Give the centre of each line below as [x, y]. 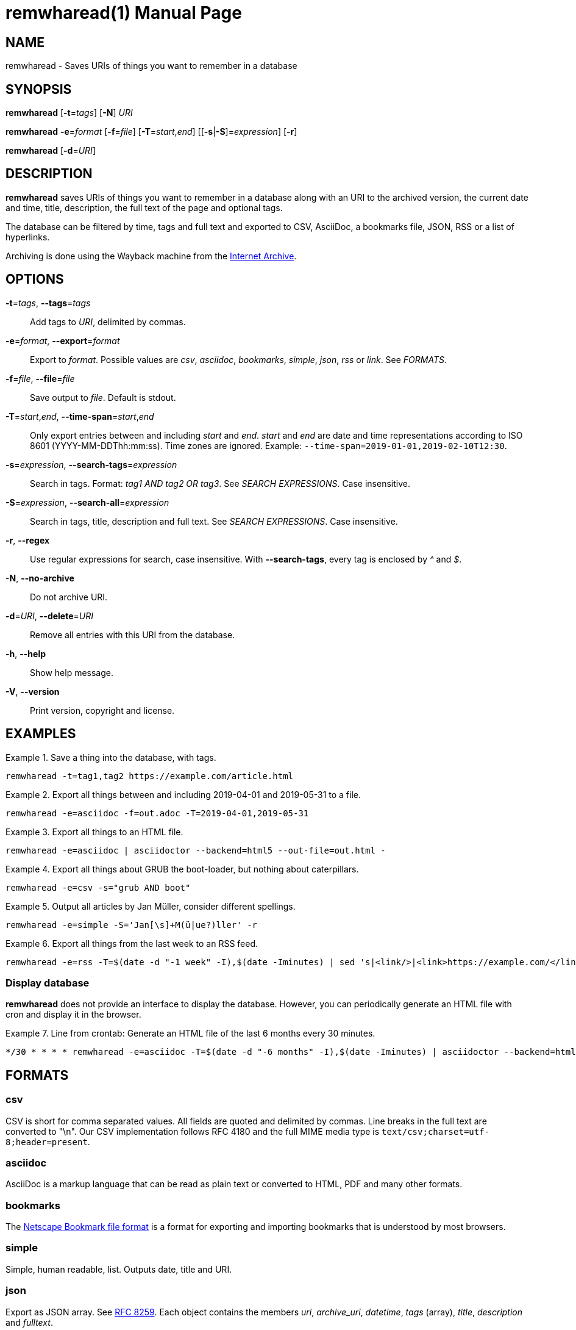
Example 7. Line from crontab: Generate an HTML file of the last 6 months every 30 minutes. [190, 1033]
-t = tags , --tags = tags [48, 303]
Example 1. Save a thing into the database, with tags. [111, 757]
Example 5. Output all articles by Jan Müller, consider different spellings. [151, 906]
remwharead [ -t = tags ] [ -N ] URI [69, 113]
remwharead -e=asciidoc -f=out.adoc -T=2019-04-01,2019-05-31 [157, 813]
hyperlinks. [28, 237]
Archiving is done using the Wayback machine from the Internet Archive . [151, 256]
